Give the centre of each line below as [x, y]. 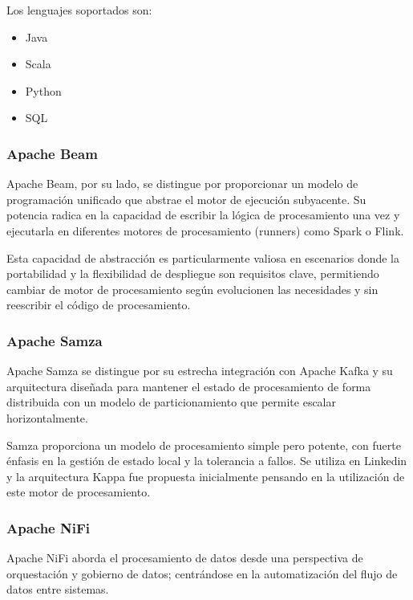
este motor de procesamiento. [79, 492]
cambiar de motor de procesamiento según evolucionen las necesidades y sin [192, 289]
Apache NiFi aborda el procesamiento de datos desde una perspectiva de [185, 558]
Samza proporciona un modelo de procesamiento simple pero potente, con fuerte [204, 445]
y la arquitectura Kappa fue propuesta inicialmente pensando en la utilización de [206, 476]
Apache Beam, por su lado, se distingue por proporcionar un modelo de [182, 184]
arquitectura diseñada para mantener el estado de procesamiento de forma [189, 386]
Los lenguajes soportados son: [79, 10]
